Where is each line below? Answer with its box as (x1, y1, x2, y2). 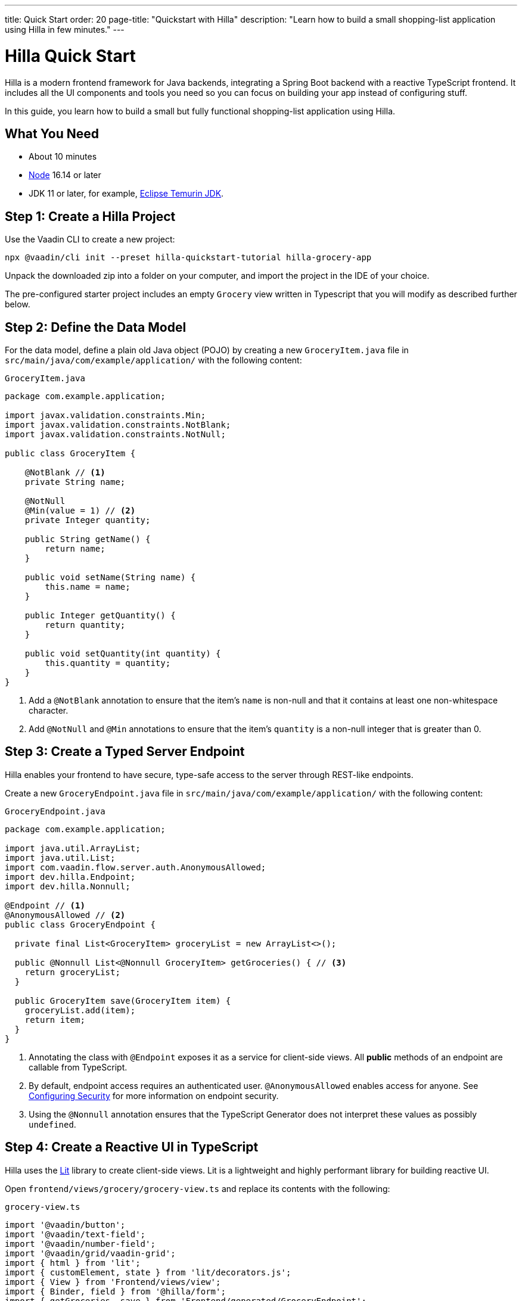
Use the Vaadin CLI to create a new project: (5, 234, 175, 245)
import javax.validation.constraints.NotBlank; (5, 420, 231, 430)
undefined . (29, 1119, 76, 1129)
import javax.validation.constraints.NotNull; (5, 429, 226, 440)
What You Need (5, 126, 99, 141)
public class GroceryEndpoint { (5, 919, 156, 929)
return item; (24, 1014, 85, 1025)
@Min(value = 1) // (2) (24, 506, 136, 516)
